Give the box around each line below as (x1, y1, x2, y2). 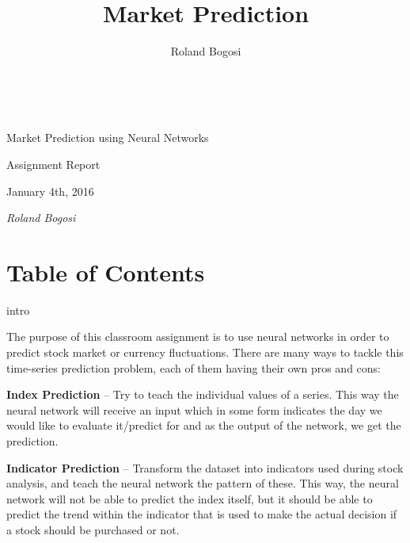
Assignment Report (6, 155, 101, 172)
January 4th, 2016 (6, 182, 94, 199)
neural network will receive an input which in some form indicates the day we (6, 401, 382, 418)
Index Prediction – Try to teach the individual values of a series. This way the (6, 386, 399, 403)
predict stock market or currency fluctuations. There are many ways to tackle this (6, 344, 404, 360)
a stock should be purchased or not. (6, 521, 180, 537)
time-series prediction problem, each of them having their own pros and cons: (6, 359, 381, 376)
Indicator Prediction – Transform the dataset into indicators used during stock (6, 459, 404, 476)
